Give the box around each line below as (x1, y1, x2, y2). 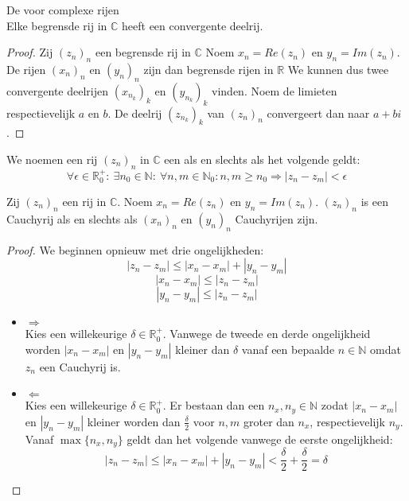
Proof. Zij (6, 44, 53, 60)
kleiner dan (175, 340, 230, 357)
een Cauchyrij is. (39, 358, 121, 375)
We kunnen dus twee (287, 60, 389, 77)
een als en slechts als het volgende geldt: (164, 150, 360, 167)
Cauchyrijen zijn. (235, 210, 318, 227)
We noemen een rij (6, 150, 98, 167)
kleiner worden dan (87, 413, 181, 429)
